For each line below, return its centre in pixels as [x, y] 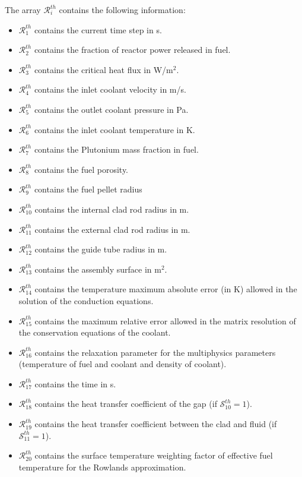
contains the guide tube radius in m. [101, 249]
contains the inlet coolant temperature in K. [115, 129]
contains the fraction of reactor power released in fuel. [132, 50]
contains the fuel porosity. [81, 169]
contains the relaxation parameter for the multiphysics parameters [155, 352]
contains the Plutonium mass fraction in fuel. [116, 149]
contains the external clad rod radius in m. [112, 229]
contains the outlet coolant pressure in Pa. [111, 109]
